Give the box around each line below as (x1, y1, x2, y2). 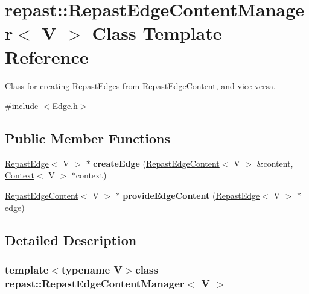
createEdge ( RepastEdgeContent (93, 157, 220, 169)
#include (5, 99, 39, 112)
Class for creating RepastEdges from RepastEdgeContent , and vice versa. (5, 79, 276, 92)
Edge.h (52, 99, 78, 112)
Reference (5, 44, 89, 69)
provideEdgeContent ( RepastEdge (123, 189, 260, 202)
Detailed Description (5, 230, 137, 249)
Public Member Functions (5, 129, 170, 148)
